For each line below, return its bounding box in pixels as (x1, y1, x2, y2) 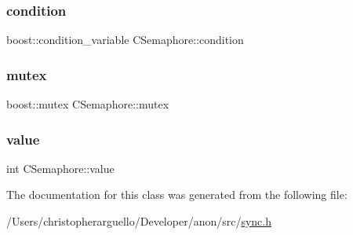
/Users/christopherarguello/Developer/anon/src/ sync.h (6, 213, 272, 229)
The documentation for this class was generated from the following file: (6, 186, 348, 203)
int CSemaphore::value (6, 160, 115, 176)
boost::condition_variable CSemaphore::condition (6, 31, 244, 48)
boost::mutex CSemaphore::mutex (6, 96, 169, 112)
